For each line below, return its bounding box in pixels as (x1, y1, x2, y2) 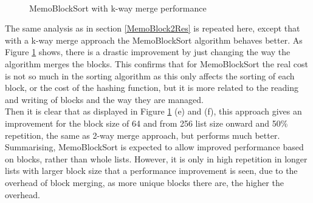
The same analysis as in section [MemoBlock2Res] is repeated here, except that (5, 22, 300, 35)
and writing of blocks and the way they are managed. (5, 93, 204, 105)
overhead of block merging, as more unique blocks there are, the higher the (5, 176, 284, 188)
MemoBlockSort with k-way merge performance (29, 1, 207, 14)
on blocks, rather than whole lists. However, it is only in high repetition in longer (5, 152, 308, 165)
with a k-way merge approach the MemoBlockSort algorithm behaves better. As (5, 33, 303, 46)
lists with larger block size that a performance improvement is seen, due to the (5, 164, 298, 177)
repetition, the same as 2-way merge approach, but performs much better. (5, 128, 280, 141)
